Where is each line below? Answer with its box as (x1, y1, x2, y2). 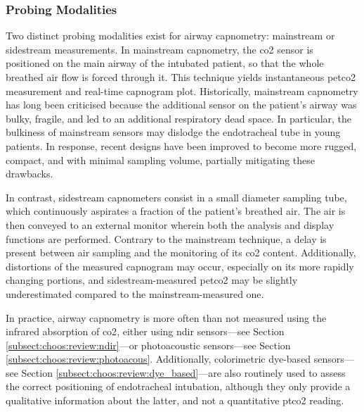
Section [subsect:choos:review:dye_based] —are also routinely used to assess (21, 365, 346, 380)
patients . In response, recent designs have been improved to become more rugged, (6, 138, 357, 153)
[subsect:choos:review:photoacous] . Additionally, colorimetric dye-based (6, 351, 311, 366)
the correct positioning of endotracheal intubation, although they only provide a (6, 379, 351, 394)
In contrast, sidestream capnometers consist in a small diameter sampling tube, (6, 189, 347, 204)
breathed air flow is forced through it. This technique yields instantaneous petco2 (6, 70, 356, 84)
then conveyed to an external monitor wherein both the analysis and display (6, 217, 334, 232)
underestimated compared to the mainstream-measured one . (6, 286, 264, 301)
